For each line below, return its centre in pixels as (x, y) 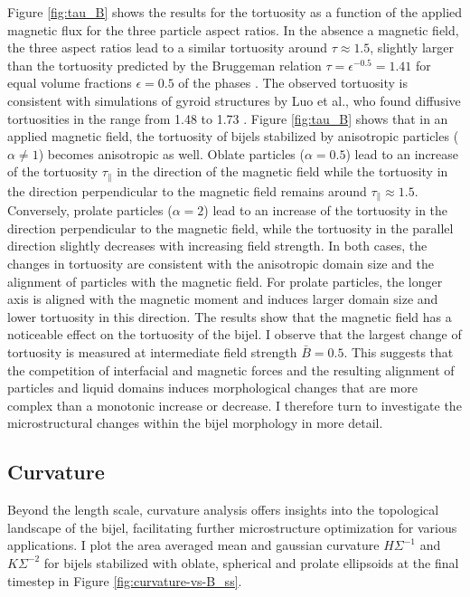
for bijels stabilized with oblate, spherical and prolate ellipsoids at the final (251, 562)
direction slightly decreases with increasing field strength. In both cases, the (217, 246)
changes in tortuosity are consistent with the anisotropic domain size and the (221, 264)
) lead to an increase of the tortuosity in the (326, 210)
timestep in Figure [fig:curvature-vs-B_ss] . (125, 580)
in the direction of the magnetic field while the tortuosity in (282, 171)
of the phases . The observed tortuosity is (293, 83)
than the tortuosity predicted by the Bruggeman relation (164, 65)
